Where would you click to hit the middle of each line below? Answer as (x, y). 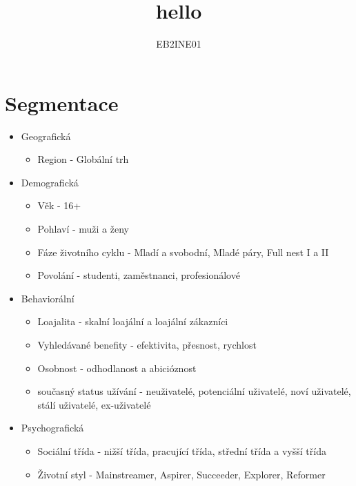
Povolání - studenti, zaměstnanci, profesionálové (139, 275)
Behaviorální (48, 298)
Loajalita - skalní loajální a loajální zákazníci (133, 321)
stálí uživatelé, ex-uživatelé (94, 404)
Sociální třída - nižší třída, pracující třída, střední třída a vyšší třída (182, 450)
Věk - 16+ (59, 205)
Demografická (50, 182)
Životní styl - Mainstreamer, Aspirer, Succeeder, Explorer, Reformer (181, 474)
